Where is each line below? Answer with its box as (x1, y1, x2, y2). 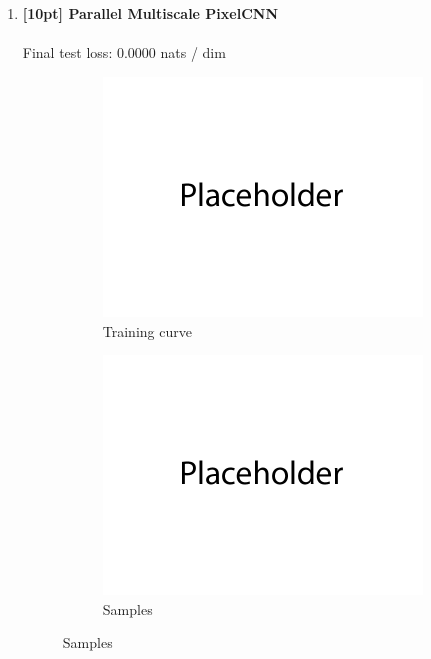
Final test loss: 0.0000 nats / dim (22, 42, 226, 63)
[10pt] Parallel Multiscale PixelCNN (22, 3, 278, 23)
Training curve (102, 320, 192, 341)
